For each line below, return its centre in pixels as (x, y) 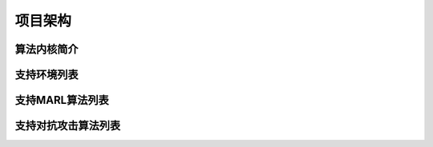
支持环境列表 (47, 75)
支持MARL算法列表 (62, 100)
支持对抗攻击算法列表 (67, 126)
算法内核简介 (47, 49)
